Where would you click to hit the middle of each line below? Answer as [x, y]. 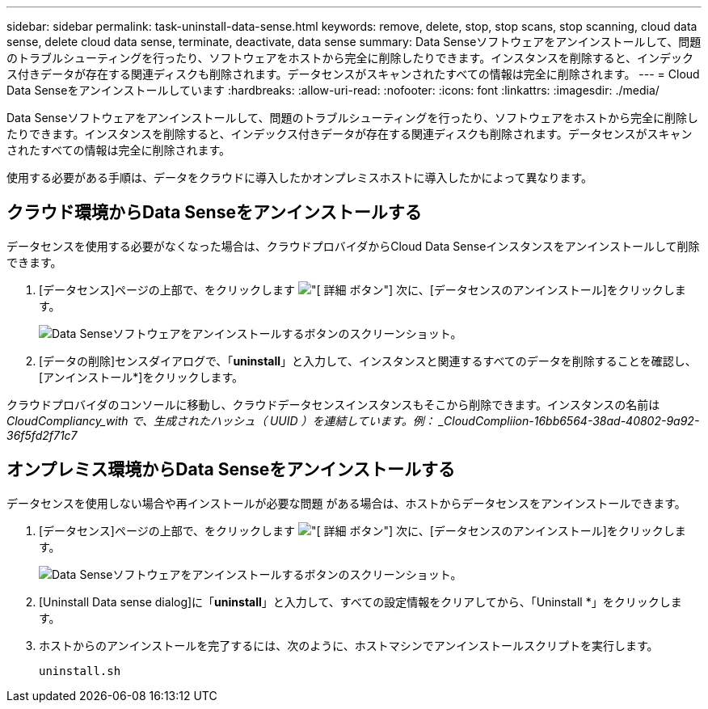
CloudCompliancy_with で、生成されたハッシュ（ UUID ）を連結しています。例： [221, 420]
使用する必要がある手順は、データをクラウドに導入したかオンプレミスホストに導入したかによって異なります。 [300, 177]
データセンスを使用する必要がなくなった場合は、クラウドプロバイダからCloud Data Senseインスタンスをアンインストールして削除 [353, 246]
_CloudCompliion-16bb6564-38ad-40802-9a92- [569, 420]
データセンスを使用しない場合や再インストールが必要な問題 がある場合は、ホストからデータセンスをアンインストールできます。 [346, 503]
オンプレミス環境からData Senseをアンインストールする [231, 470]
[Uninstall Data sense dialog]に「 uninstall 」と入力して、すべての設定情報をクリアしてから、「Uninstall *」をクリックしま [360, 601]
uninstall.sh [80, 671]
